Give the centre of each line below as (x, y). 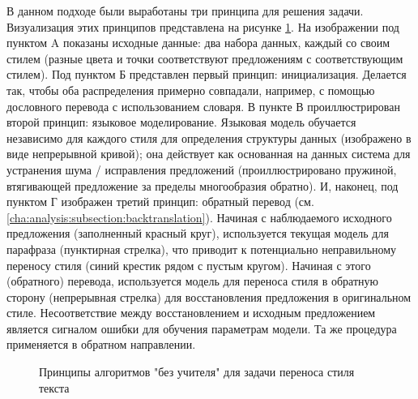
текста (54, 387)
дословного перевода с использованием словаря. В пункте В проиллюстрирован (203, 106)
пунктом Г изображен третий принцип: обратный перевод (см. (160, 202)
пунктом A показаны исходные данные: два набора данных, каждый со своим (198, 43)
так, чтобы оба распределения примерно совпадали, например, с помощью (191, 90)
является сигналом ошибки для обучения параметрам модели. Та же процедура (202, 328)
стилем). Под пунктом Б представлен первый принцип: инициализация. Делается (207, 74)
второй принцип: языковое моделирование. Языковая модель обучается (181, 122)
